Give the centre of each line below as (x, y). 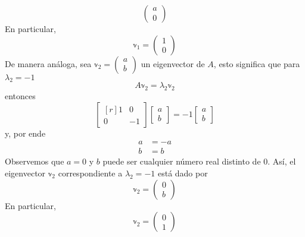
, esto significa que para (257, 63)
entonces (20, 96)
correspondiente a (90, 173)
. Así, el (282, 161)
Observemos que (35, 161)
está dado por (183, 173)
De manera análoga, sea (48, 63)
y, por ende (25, 133)
